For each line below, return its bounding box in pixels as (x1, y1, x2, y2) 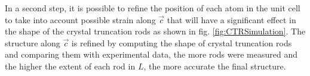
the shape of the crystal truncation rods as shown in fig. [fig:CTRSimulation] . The (5, 25, 306, 37)
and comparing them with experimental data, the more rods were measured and (5, 48, 297, 61)
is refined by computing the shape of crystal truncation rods (71, 36, 292, 49)
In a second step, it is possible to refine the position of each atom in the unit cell (5, 2, 300, 14)
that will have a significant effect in (167, 13, 296, 26)
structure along (5, 36, 60, 49)
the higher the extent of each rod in (5, 59, 136, 72)
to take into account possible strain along (5, 13, 156, 26)
